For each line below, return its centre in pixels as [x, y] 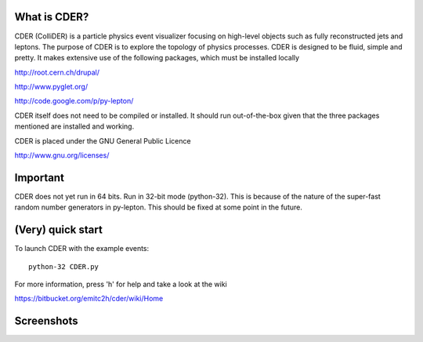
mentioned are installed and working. [74, 126]
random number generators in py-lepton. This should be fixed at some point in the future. [159, 207]
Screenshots [46, 321]
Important [39, 178]
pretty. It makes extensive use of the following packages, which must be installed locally [157, 58]
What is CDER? [52, 17]
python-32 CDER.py [64, 266]
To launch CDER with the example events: [82, 249]
